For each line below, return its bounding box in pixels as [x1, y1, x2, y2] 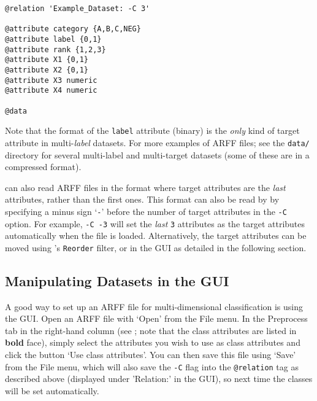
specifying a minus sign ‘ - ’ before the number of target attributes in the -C [5, 204, 287, 217]
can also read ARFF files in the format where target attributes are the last [5, 181, 286, 193]
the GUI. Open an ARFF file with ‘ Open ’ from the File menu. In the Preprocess [5, 312, 308, 325]
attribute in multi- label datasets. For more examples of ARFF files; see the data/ [5, 136, 310, 149]
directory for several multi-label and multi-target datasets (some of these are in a [5, 148, 310, 161]
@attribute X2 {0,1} [5, 65, 89, 74]
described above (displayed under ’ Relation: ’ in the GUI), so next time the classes [5, 372, 313, 385]
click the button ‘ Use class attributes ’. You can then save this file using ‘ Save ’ [5, 348, 296, 361]
